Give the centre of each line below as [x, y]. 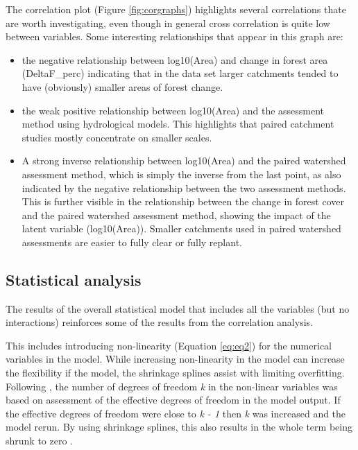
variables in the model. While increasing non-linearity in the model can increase [175, 359]
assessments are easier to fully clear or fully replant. [132, 242]
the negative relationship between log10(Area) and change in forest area [175, 59]
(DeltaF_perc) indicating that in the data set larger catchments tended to [180, 73]
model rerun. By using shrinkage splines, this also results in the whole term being [179, 427]
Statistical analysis [74, 279]
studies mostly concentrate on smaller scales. [117, 137]
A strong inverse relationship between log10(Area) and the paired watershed [184, 161]
